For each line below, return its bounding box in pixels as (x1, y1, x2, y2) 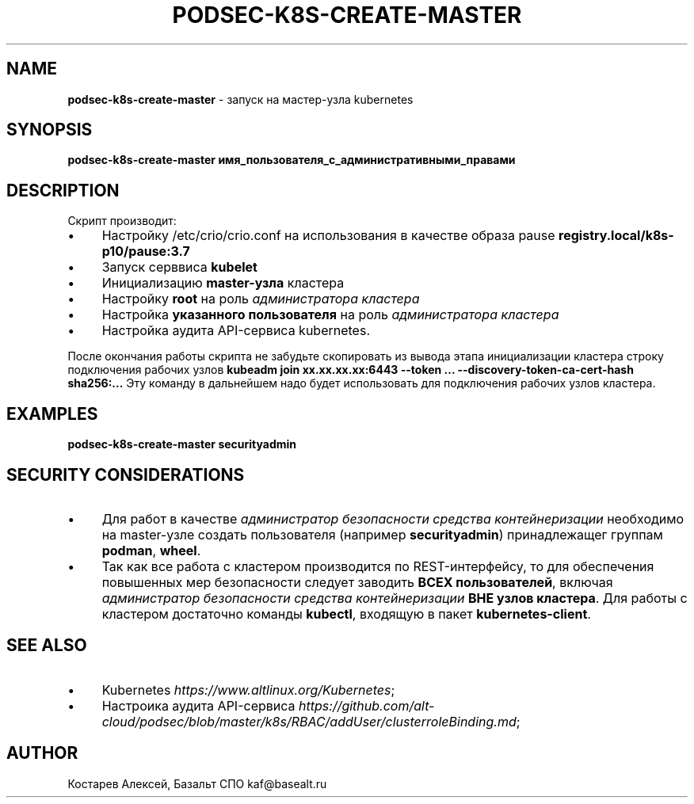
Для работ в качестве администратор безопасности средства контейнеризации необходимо (101, 510, 684, 527)
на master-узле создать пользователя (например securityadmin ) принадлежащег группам (101, 526, 663, 543)
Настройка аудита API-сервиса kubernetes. (101, 322, 370, 339)
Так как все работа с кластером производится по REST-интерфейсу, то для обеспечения (101, 558, 654, 574)
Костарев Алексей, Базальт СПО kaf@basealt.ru (67, 776, 327, 791)
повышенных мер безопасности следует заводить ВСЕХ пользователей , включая (101, 573, 613, 590)
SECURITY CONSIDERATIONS (6, 464, 245, 485)
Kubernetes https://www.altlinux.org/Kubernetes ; (101, 681, 395, 698)
